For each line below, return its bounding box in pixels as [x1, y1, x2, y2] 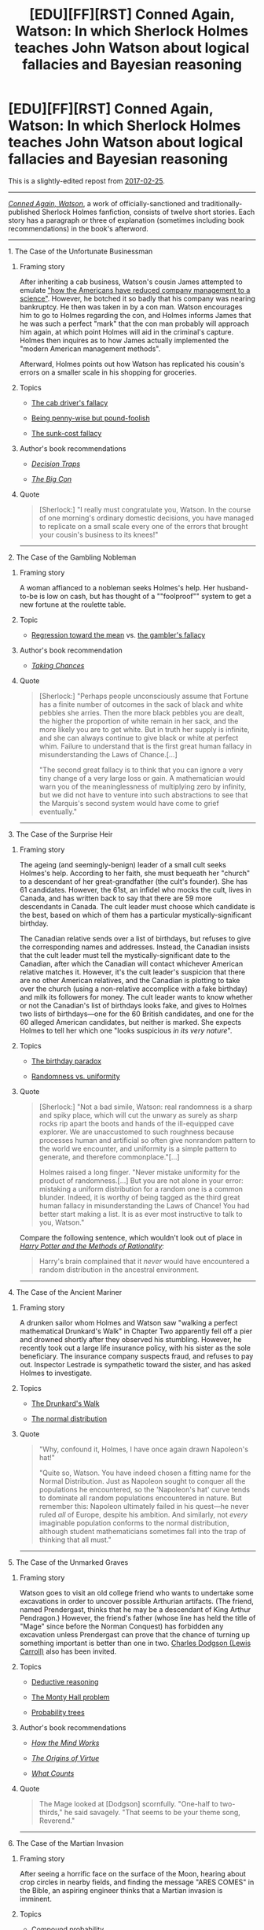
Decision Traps [31, 459, 81, 468]
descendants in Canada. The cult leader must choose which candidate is [19, 901, 255, 911]
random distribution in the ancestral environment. [38, 1265, 200, 1274]
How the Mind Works [31, 1738, 100, 1747]
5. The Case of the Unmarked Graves [8, 1557, 129, 1567]
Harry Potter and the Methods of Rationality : [19, 1241, 165, 1251]
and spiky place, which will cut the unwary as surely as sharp [38, 1110, 238, 1119]
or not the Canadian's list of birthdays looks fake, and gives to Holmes [19, 1000, 247, 1010]
